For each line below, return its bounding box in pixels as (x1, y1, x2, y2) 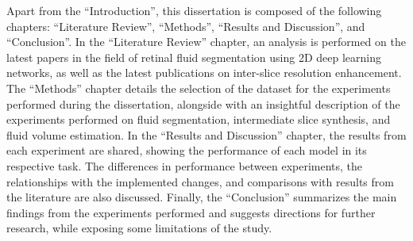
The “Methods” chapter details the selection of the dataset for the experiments (6, 79, 391, 96)
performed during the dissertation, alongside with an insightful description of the (6, 95, 400, 112)
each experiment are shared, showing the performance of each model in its (6, 142, 367, 159)
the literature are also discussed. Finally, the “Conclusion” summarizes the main (6, 189, 397, 205)
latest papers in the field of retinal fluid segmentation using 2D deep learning (6, 48, 381, 65)
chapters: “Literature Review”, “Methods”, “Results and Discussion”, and (6, 17, 365, 34)
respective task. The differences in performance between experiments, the (6, 157, 363, 174)
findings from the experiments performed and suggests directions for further (6, 204, 376, 220)
